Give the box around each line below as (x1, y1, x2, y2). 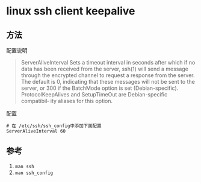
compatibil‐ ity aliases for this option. (20, 98, 113, 104)
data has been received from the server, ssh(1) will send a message (20, 65, 188, 72)
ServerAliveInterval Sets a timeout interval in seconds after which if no (20, 59, 196, 66)
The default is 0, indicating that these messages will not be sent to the (20, 78, 196, 85)
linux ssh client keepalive (6, 4, 135, 18)
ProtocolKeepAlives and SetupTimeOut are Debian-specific (20, 91, 167, 98)
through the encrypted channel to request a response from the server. (20, 72, 195, 79)
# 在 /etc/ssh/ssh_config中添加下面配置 (6, 123, 102, 129)
